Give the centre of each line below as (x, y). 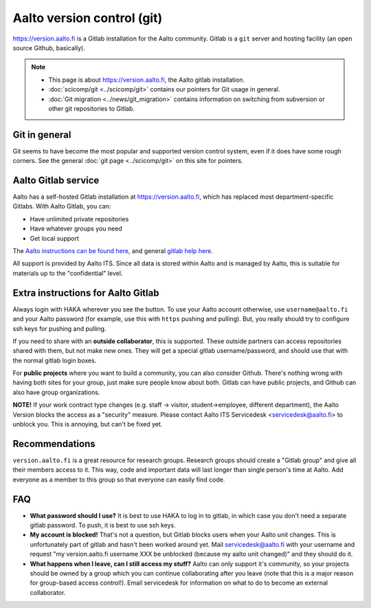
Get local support (54, 238)
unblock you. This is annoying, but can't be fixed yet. (88, 424)
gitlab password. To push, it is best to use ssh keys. (103, 525)
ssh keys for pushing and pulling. (59, 328)
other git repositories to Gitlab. (92, 108)
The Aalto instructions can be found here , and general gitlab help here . (113, 251)
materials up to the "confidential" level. (68, 273)
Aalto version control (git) (88, 18)
